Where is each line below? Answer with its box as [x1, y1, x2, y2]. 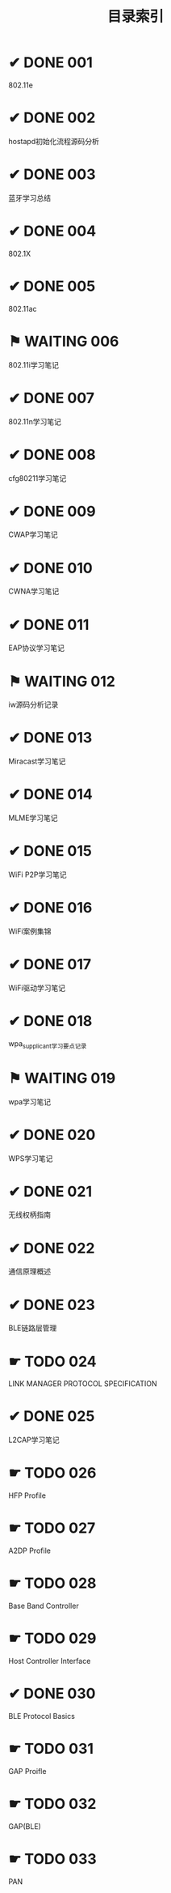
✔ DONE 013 [8, 729, 93, 747]
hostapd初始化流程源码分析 [8, 136, 99, 146]
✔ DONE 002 [8, 108, 96, 127]
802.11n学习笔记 [8, 416, 62, 426]
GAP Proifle [8, 1766, 47, 1776]
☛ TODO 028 [8, 1574, 97, 1593]
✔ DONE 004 [8, 222, 97, 240]
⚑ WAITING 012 [8, 672, 115, 691]
